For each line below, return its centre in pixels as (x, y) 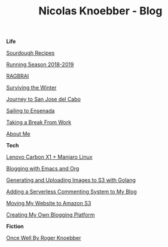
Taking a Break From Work (39, 122)
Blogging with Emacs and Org (43, 169)
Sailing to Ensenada (30, 111)
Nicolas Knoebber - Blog (100, 11)
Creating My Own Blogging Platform (51, 215)
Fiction (15, 226)
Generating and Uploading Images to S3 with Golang (71, 180)
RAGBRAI (18, 76)
